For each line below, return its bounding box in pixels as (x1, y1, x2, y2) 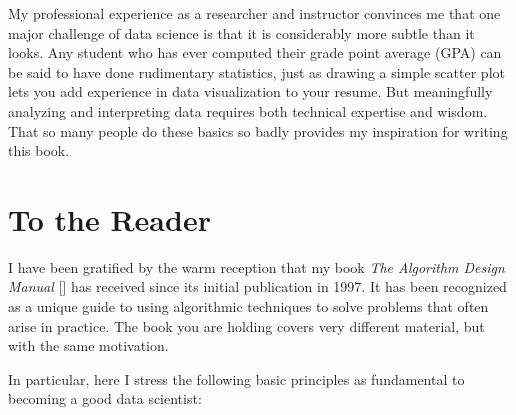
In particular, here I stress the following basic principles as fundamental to (8, 368, 465, 389)
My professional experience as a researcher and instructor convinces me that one (8, 3, 501, 23)
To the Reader (8, 198, 211, 239)
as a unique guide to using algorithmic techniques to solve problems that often (8, 296, 489, 317)
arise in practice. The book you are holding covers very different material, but (8, 315, 485, 336)
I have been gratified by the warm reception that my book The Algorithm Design (8, 256, 505, 277)
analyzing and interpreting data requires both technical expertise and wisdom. (8, 100, 488, 121)
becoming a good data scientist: (8, 388, 202, 409)
